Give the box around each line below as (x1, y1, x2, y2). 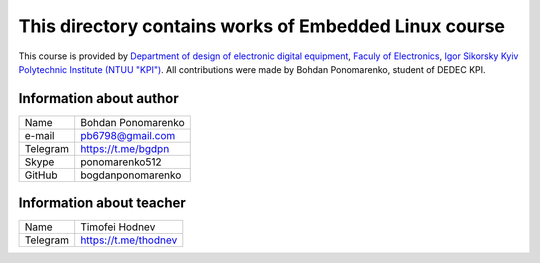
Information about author (18, 90, 179, 107)
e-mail (24, 128, 55, 142)
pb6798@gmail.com (80, 128, 176, 142)
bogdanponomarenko (80, 168, 182, 182)
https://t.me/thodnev (80, 233, 178, 247)
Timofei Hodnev (80, 220, 156, 234)
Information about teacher (18, 195, 187, 212)
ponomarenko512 (80, 155, 162, 169)
